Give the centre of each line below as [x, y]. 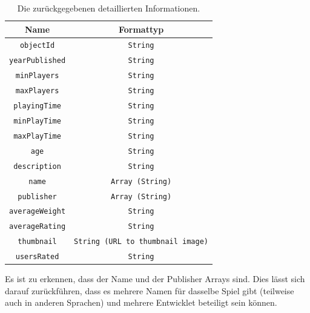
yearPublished [38, 61]
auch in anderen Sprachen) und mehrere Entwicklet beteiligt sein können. [141, 302]
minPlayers [37, 76]
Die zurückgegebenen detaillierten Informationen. [109, 8]
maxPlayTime [37, 136]
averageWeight [38, 212]
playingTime [37, 106]
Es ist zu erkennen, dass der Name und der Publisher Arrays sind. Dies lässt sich [155, 279]
